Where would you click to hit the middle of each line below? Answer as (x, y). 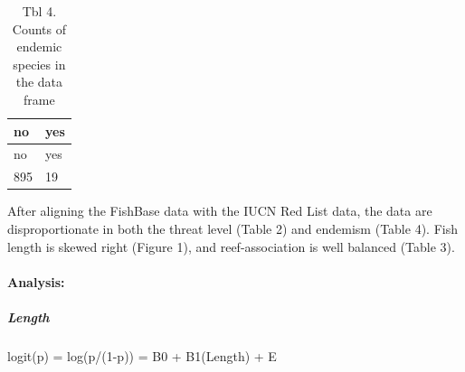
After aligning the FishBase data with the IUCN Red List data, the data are (220, 211)
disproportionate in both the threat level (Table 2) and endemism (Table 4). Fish (232, 228)
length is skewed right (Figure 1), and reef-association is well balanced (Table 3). (231, 246)
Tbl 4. (39, 11)
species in (39, 64)
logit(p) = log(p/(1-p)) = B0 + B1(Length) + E (142, 355)
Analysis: (36, 281)
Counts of (39, 28)
